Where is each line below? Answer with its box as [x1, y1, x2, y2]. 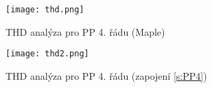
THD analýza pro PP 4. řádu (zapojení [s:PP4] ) [5, 68, 207, 82]
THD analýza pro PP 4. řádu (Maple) [5, 24, 165, 38]
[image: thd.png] [5, 5, 84, 14]
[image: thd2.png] [5, 49, 89, 59]
